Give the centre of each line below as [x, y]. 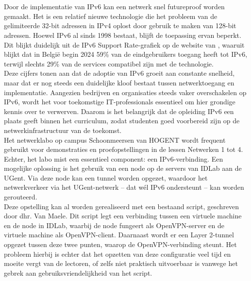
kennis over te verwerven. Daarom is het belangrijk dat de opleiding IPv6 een [119, 111]
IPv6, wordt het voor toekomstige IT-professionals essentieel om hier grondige [120, 102]
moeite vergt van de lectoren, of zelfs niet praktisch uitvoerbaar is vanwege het [121, 263]
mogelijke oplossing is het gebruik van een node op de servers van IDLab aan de [123, 168]
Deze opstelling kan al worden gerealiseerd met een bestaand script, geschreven [122, 206]
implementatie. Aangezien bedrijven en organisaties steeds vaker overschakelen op [125, 92]
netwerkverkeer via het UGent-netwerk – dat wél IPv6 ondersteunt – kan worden [124, 187]
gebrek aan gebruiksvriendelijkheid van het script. [78, 273]
